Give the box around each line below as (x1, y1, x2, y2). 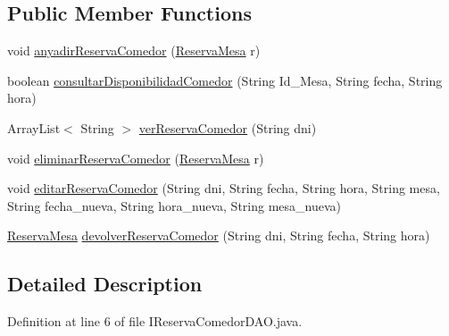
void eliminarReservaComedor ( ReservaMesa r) (7, 148, 264, 167)
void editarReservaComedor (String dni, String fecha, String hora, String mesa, (7, 179, 440, 197)
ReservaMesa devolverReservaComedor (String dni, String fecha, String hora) (7, 226, 430, 245)
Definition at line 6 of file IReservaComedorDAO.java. (7, 312, 303, 331)
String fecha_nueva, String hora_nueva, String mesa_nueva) (7, 196, 341, 214)
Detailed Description (7, 270, 203, 298)
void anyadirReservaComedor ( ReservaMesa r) (7, 41, 261, 60)
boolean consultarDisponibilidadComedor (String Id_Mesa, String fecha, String (7, 71, 443, 89)
